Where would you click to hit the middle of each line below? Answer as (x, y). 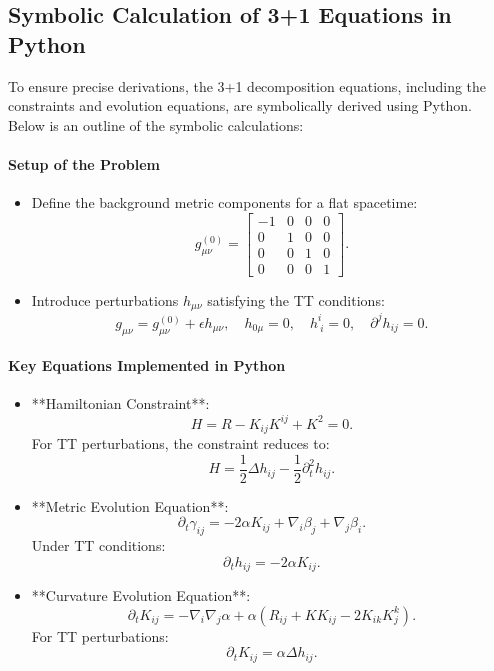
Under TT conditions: (98, 545)
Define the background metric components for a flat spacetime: (224, 202)
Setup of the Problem (84, 163)
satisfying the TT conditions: (296, 299)
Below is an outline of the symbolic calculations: (156, 124)
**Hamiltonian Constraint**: (120, 403)
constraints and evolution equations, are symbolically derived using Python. (240, 105)
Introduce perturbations (105, 299)
